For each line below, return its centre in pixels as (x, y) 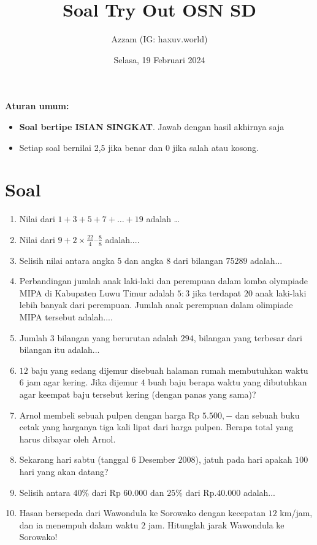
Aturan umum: (37, 106)
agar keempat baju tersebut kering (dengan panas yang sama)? (138, 394)
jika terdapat (217, 292)
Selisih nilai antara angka (67, 260)
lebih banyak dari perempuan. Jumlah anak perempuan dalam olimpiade (156, 305)
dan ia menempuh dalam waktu (79, 524)
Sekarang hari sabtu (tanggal (74, 459)
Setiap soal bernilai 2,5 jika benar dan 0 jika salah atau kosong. (139, 147)
